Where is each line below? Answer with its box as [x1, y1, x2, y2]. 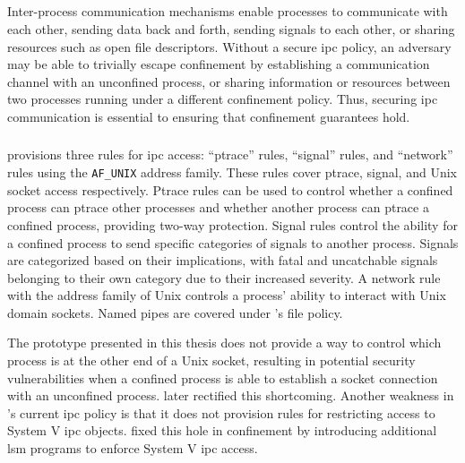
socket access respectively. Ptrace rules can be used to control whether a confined [7, 180, 453, 199]
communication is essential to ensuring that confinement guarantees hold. [7, 107, 410, 125]
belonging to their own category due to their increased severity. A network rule [7, 268, 441, 287]
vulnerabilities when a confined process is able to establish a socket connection [7, 368, 438, 387]
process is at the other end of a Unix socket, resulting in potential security [7, 351, 416, 370]
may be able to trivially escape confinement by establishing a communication [7, 55, 430, 73]
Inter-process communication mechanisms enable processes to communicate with [7, 2, 448, 21]
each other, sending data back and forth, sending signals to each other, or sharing [7, 19, 455, 38]
